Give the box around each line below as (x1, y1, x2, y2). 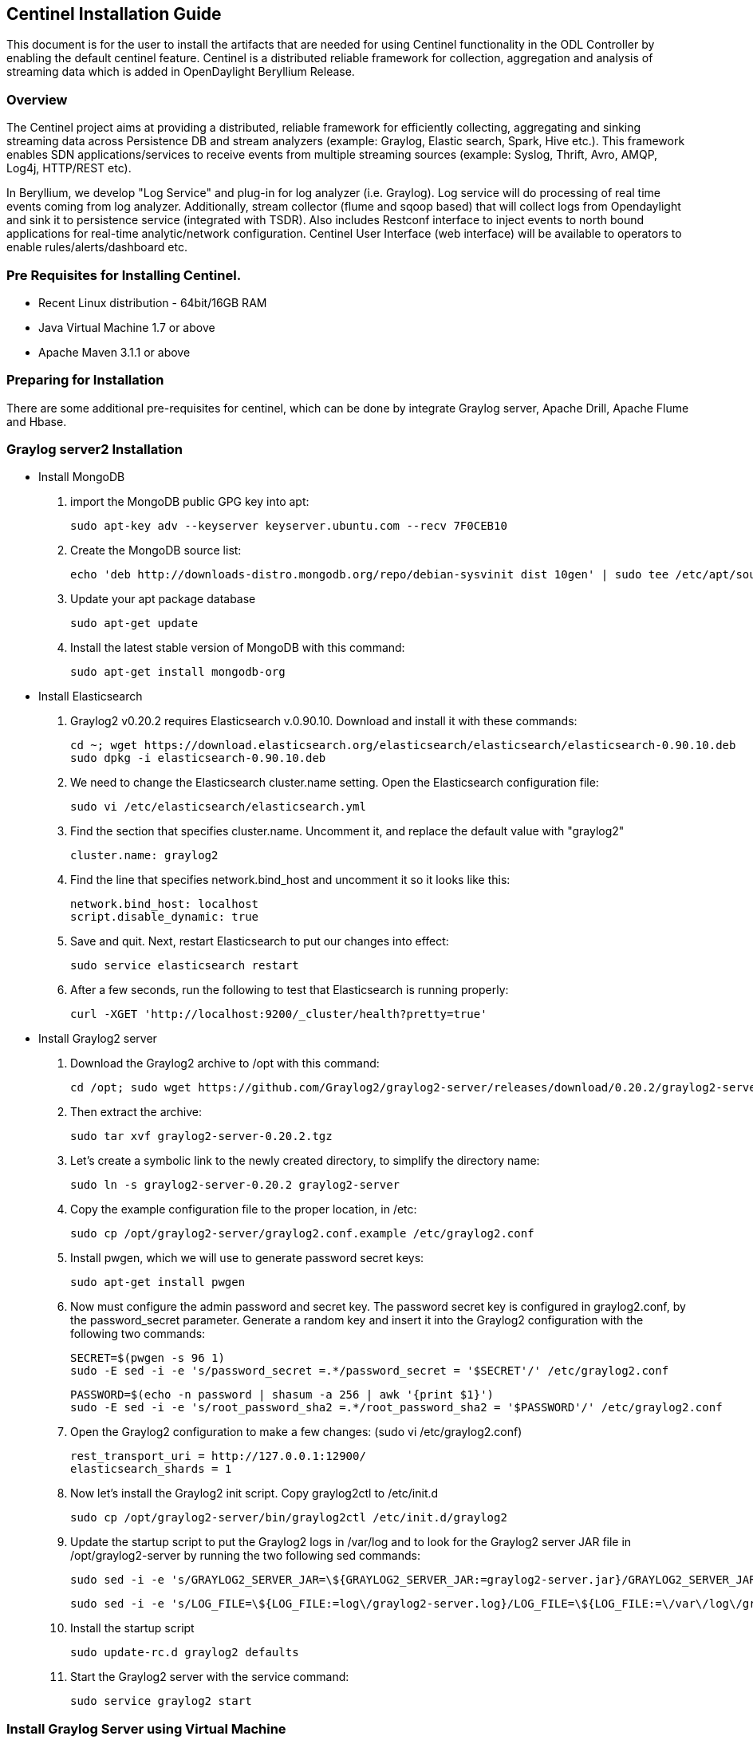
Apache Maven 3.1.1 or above (38, 345, 191, 359)
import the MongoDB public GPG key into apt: (70, 495, 309, 509)
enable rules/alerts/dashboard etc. (6, 240, 187, 254)
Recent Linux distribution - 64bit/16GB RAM (38, 295, 267, 310)
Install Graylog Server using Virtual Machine (6, 1720, 286, 1737)
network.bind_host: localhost (70, 898, 259, 911)
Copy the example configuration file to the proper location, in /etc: (70, 1202, 417, 1217)
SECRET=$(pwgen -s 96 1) (70, 1351, 225, 1365)
